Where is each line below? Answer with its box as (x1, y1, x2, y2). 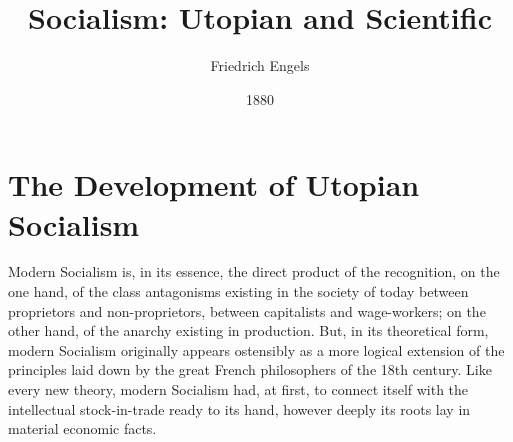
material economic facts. (8, 418, 157, 439)
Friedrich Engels (210, 55, 310, 76)
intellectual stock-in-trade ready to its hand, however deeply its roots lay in (8, 398, 471, 419)
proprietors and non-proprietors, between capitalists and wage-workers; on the (8, 300, 486, 321)
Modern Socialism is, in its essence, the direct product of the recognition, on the (8, 261, 500, 282)
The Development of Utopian (8, 164, 420, 205)
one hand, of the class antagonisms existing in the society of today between (8, 281, 469, 302)
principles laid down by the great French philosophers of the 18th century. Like (8, 359, 492, 380)
